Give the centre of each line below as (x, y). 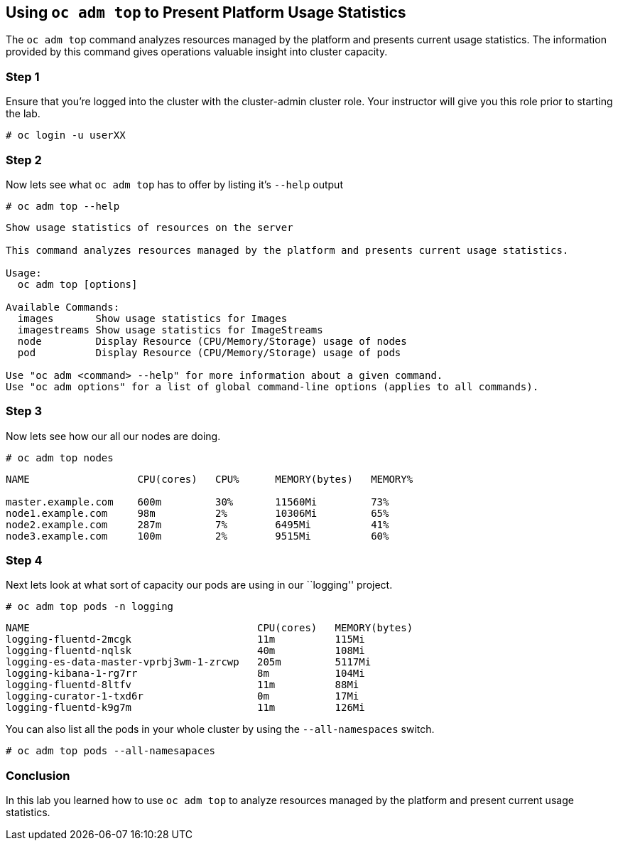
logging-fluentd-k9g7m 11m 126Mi (185, 708)
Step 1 (23, 76)
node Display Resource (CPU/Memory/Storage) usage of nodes (212, 341)
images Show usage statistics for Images (152, 318)
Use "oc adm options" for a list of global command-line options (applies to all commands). (272, 386)
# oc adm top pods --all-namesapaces (111, 751)
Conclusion (38, 775)
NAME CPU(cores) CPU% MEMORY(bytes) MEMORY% (210, 479)
